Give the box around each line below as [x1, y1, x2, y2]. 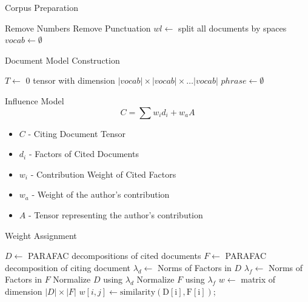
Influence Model [5, 94, 64, 107]
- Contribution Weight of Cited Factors [30, 167, 176, 180]
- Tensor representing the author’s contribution [28, 208, 203, 221]
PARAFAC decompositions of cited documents [27, 249, 201, 262]
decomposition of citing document [5, 261, 130, 273]
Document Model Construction [5, 53, 120, 66]
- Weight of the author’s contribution [32, 188, 170, 201]
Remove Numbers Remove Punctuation [5, 21, 151, 34]
